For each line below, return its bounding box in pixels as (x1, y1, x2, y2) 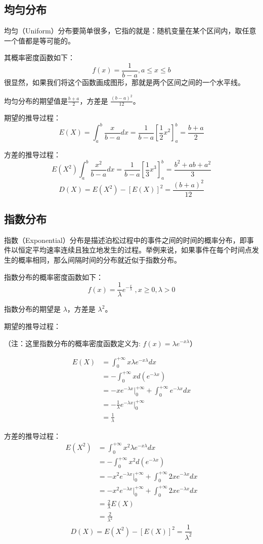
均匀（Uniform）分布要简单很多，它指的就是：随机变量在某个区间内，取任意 (4, 25, 256, 36)
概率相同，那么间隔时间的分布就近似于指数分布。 (18, 255, 181, 265)
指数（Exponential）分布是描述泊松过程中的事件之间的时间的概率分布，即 (4, 234, 247, 245)
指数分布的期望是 (4, 304, 61, 314)
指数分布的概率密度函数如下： (4, 271, 103, 282)
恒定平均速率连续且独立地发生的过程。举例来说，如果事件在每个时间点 (18, 244, 252, 255)
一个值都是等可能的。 (4, 35, 75, 46)
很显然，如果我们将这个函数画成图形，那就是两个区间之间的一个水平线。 (4, 77, 245, 88)
